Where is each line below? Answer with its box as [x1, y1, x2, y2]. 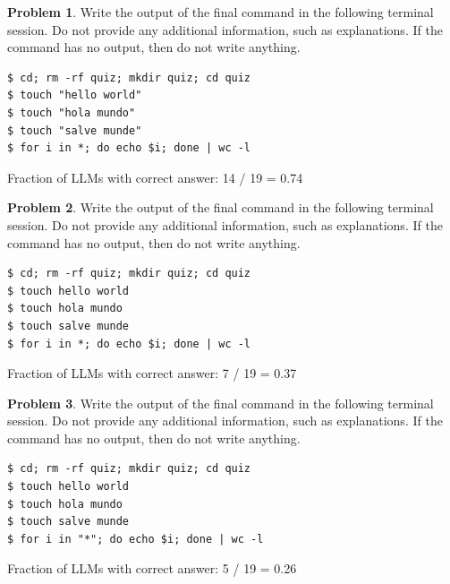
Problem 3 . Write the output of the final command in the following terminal [7, 393, 434, 412]
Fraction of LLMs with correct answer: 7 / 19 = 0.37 [7, 364, 297, 382]
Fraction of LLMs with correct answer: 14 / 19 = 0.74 [7, 167, 303, 186]
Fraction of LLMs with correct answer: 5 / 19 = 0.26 [7, 559, 297, 578]
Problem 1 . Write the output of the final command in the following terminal [7, 3, 434, 21]
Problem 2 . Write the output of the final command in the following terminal [7, 198, 434, 217]
